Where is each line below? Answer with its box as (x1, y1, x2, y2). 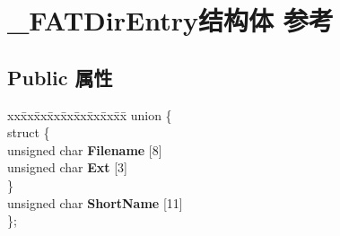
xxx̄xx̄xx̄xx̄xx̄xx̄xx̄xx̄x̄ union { (7, 105, 172, 124)
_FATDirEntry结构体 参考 (7, 2, 334, 39)
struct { (7, 123, 50, 142)
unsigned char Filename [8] (7, 140, 162, 159)
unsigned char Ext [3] (7, 158, 127, 177)
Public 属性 (7, 63, 113, 91)
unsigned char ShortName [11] (7, 193, 183, 212)
